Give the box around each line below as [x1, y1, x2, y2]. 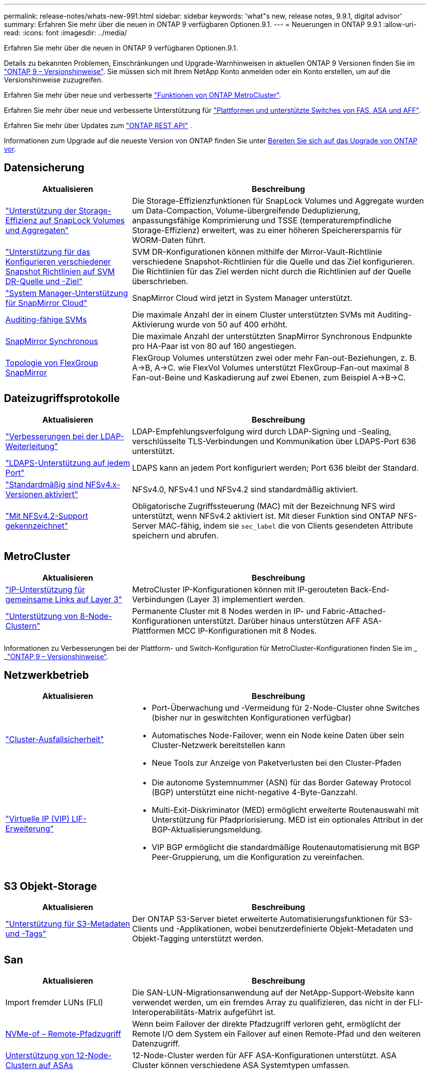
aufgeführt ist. [223, 1007, 276, 1018]
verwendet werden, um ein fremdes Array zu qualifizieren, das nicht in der [132, 997, 406, 1008]
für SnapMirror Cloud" [5, 297, 87, 308]
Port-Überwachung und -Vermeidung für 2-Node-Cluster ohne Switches [152, 703, 420, 713]
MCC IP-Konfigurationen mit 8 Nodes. [177, 625, 317, 636]
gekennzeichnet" [5, 520, 68, 531]
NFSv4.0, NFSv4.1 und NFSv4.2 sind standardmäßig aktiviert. [132, 484, 358, 494]
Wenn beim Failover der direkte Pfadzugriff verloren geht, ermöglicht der [132, 1019, 401, 1029]
